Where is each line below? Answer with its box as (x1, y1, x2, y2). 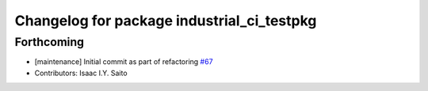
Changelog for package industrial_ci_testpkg (14, 12, 317, 29)
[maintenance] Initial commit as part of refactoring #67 (34, 57, 213, 66)
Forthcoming (14, 35, 85, 49)
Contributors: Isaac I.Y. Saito (34, 68, 128, 78)
